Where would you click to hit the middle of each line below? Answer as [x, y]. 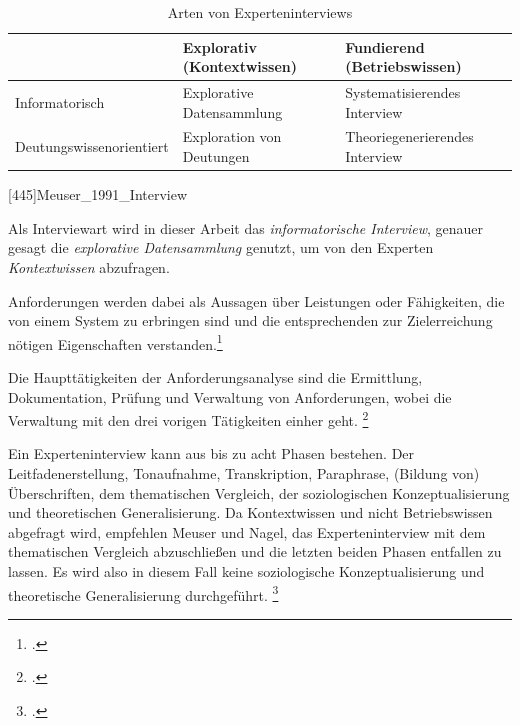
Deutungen [216, 156]
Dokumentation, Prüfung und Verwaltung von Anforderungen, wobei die [230, 396]
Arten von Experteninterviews [260, 12]
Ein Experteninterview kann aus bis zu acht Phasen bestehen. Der [211, 453]
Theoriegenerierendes [409, 136]
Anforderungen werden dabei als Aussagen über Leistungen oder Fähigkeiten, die [256, 300]
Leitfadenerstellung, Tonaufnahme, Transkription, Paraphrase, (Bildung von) [244, 473]
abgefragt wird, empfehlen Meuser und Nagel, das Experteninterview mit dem [247, 531]
